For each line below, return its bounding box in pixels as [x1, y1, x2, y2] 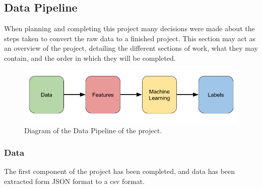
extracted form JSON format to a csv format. [4, 175, 145, 186]
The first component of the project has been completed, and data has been [4, 166, 235, 176]
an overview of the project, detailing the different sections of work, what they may [4, 43, 258, 53]
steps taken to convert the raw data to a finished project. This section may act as [4, 33, 256, 43]
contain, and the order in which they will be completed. [4, 52, 176, 63]
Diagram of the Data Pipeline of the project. [24, 125, 162, 135]
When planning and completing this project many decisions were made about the [4, 23, 255, 34]
